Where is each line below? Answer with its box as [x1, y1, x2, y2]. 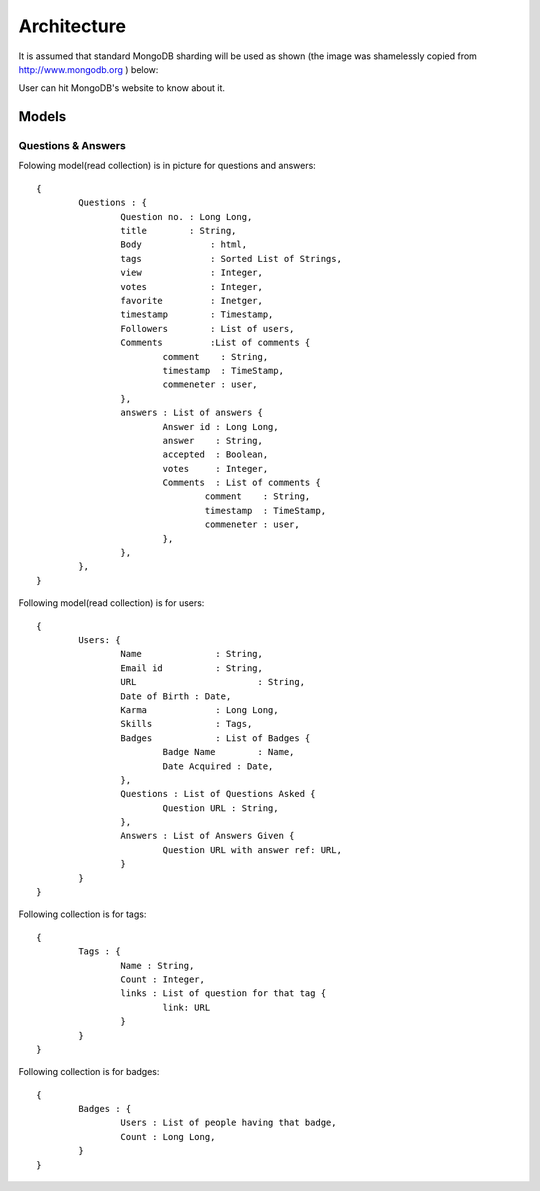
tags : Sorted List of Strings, [120, 253, 342, 264]
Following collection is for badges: [18, 1066, 160, 1078]
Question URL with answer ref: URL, [162, 844, 342, 855]
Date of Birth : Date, [120, 690, 232, 702]
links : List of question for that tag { [120, 988, 327, 999]
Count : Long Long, [120, 1131, 216, 1142]
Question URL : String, [162, 802, 279, 814]
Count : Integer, [120, 973, 205, 985]
